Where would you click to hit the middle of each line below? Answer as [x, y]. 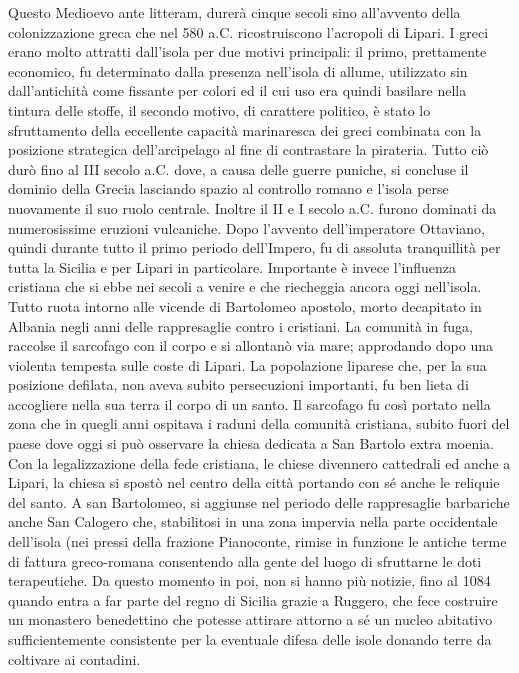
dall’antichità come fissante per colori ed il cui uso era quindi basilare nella [237, 90]
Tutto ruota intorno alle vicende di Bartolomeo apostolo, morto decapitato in [245, 305]
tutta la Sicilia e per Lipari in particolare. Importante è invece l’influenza [232, 266]
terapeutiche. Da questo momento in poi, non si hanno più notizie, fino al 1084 [249, 580]
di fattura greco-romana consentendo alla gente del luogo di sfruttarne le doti [245, 560]
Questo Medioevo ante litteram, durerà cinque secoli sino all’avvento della [234, 12]
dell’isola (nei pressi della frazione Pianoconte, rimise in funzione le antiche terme [257, 541]
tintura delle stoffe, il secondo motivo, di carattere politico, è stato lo [219, 109]
